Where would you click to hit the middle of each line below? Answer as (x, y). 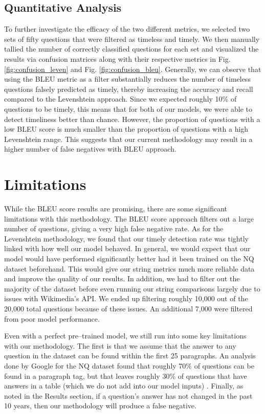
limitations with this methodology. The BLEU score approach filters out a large (129, 218)
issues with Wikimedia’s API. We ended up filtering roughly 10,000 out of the (126, 298)
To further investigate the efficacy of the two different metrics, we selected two (127, 29)
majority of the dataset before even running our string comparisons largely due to (132, 288)
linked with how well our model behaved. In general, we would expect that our (127, 248)
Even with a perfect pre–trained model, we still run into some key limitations (125, 336)
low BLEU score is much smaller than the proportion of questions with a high (126, 129)
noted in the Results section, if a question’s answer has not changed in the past (128, 395)
